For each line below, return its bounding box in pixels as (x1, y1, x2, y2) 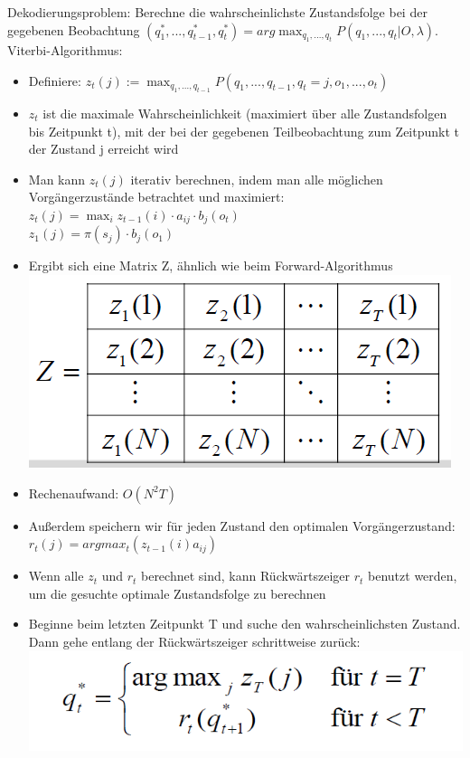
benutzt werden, (368, 566, 457, 585)
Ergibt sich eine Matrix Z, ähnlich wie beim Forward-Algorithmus (28, 256, 393, 275)
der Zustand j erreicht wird (28, 139, 179, 158)
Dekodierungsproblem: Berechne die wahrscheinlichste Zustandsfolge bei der (7, 3, 428, 21)
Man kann (28, 169, 86, 188)
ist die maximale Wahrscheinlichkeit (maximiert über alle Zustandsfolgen (42, 104, 447, 122)
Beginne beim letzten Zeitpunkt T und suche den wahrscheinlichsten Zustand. (28, 614, 461, 633)
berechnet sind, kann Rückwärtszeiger (140, 566, 351, 585)
